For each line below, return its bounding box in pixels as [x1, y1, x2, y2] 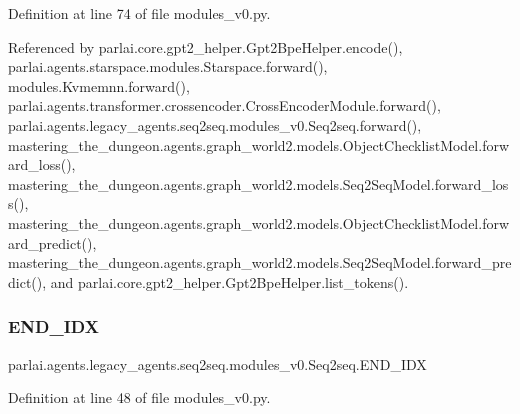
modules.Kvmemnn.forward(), [8, 75, 190, 96]
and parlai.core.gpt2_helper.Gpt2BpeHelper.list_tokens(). [50, 271, 409, 292]
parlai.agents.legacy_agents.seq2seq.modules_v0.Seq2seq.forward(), [8, 114, 422, 135]
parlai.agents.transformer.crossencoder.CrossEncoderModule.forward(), [8, 95, 441, 116]
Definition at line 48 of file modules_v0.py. [8, 387, 271, 408]
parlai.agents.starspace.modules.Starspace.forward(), [8, 56, 328, 77]
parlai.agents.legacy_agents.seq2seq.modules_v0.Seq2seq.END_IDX [8, 353, 427, 374]
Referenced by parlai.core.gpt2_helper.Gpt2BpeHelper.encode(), [8, 36, 403, 57]
